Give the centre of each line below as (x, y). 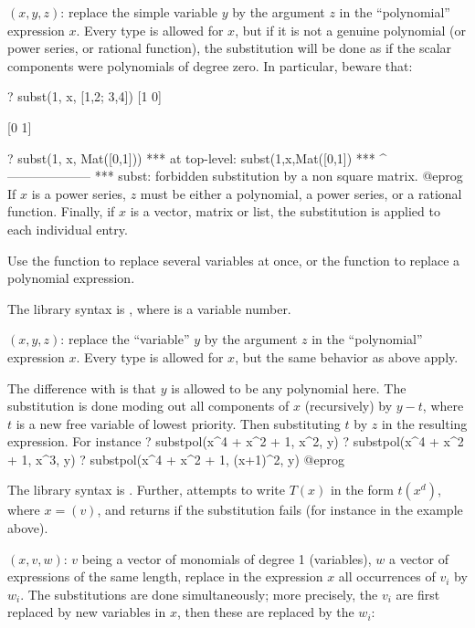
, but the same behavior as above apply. (347, 356)
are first (418, 594)
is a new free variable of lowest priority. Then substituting (178, 423)
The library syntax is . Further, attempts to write (146, 490)
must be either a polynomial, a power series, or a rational (301, 193)
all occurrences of (387, 576)
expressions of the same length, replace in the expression (165, 576)
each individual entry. (68, 229)
